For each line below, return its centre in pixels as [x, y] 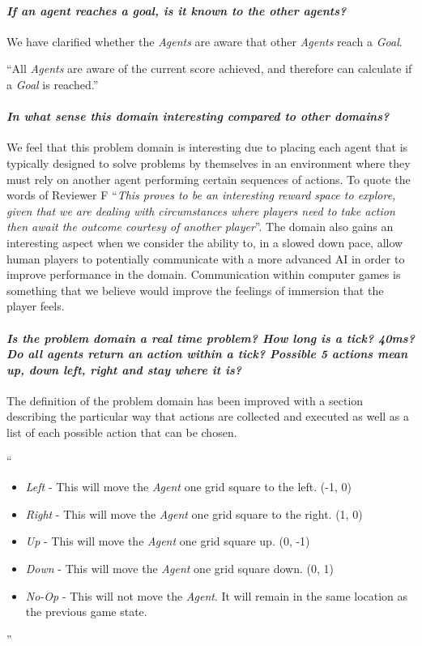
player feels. [36, 306]
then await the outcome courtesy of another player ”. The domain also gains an [200, 227]
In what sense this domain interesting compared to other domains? [198, 116]
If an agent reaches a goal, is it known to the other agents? [177, 10]
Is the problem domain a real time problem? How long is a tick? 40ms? [211, 338]
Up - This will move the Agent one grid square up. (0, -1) [168, 541]
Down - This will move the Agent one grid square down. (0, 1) [179, 569]
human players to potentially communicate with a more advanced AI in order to [206, 258]
